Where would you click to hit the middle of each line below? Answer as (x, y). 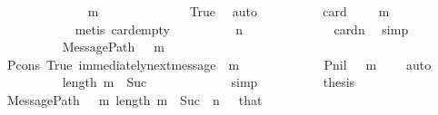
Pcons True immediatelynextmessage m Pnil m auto (219, 64)
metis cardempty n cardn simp (242, 29)
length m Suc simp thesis (209, 82)
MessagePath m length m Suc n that (134, 99)
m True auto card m (239, 11)
